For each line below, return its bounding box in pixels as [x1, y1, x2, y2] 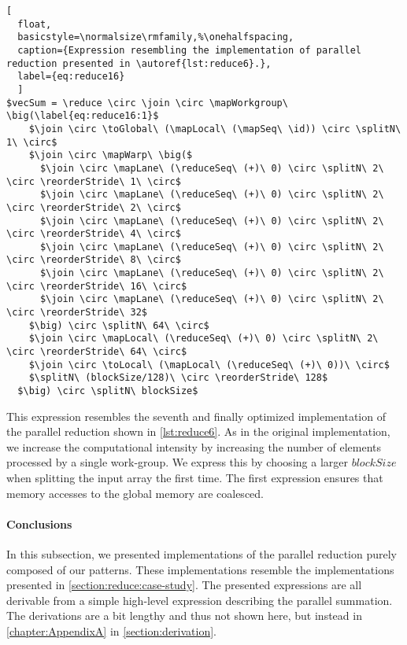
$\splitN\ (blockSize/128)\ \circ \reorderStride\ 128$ [28, 372, 328, 384]
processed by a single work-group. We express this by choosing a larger [6, 454, 348, 470]
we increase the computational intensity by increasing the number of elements [6, 438, 381, 455]
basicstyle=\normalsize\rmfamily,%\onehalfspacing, [17, 31, 294, 43]
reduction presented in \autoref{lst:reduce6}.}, [6, 57, 272, 69]
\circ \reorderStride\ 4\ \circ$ [6, 228, 181, 240]
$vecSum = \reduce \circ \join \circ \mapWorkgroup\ [6, 97, 288, 109]
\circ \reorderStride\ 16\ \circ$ [6, 280, 187, 292]
